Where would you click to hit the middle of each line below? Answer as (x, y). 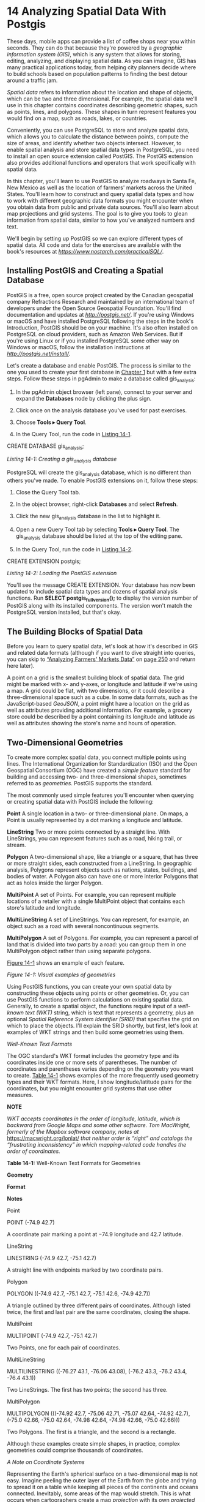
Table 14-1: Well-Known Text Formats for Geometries (74, 1163)
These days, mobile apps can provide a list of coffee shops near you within (101, 41)
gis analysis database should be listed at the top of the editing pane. (99, 536)
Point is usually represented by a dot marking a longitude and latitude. (95, 820)
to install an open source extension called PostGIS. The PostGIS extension (100, 156)
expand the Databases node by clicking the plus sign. (84, 398)
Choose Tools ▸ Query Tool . (51, 422)
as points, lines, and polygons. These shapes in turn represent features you (102, 111)
